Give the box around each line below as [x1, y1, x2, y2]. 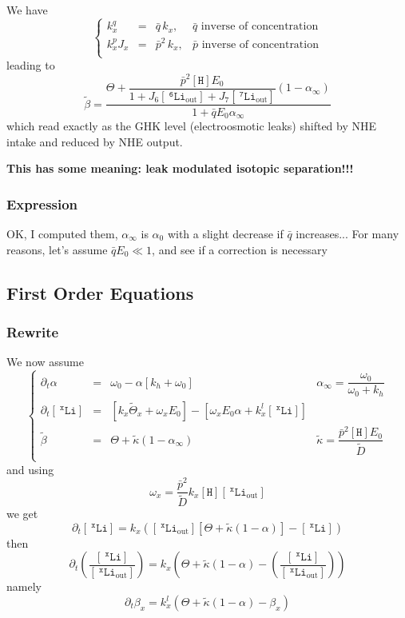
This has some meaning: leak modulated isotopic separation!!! [6, 160, 354, 177]
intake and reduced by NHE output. [6, 133, 183, 150]
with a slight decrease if [167, 225, 284, 242]
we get [6, 505, 38, 522]
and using [6, 461, 54, 477]
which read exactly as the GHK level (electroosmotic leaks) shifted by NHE [6, 118, 377, 134]
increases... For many [296, 225, 399, 242]
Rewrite [6, 321, 59, 341]
